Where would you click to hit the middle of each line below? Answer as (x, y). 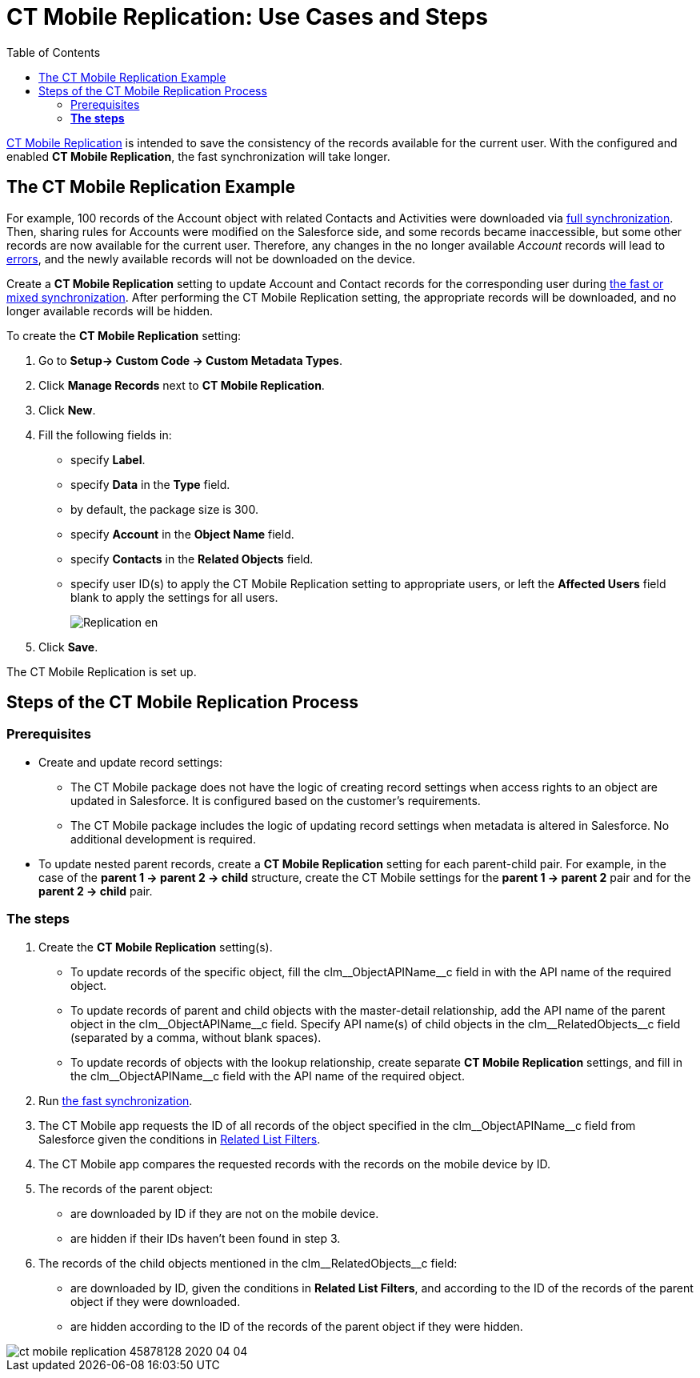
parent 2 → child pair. (96, 891)
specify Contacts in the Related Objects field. (192, 559)
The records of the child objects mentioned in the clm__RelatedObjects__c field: (248, 1263)
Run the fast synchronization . (116, 1100)
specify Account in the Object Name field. (182, 534)
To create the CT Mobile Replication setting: (124, 335)
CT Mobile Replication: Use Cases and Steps (247, 17)
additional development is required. (163, 839)
